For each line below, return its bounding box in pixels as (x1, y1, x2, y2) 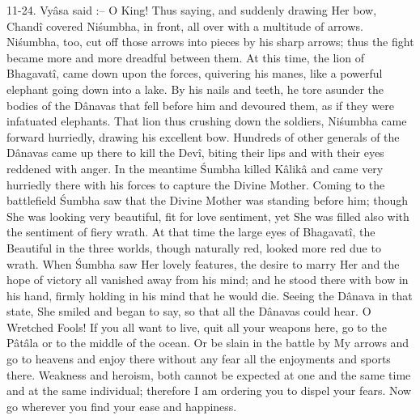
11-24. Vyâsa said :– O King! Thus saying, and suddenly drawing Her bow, (6, 2, 377, 18)
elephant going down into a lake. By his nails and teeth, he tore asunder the (6, 80, 384, 97)
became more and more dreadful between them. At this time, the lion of (6, 49, 364, 66)
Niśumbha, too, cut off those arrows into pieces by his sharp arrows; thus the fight (6, 33, 414, 50)
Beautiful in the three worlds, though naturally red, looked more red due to (6, 239, 381, 256)
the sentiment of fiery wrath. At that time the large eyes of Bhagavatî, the (6, 223, 375, 240)
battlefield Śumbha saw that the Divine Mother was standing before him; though (6, 192, 408, 209)
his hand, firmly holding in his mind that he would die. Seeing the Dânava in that (6, 286, 413, 303)
